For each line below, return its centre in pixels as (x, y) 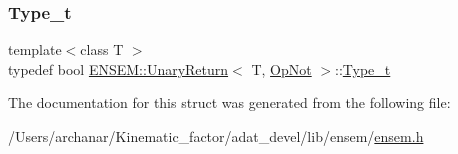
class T (102, 49)
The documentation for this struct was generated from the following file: (229, 102)
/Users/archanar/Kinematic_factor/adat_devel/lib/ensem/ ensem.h (216, 136)
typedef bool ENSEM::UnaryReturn (118, 68)
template (35, 49)
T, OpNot (281, 68)
